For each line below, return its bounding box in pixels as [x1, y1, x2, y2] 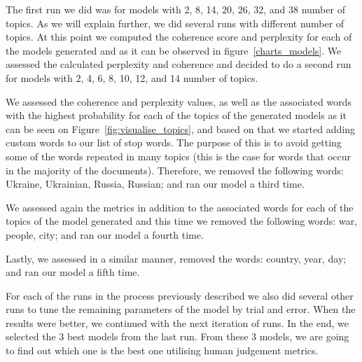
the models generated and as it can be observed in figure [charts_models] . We [6, 43, 342, 57]
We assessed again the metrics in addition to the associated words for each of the [6, 200, 354, 214]
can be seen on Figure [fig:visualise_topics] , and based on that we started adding [6, 121, 355, 136]
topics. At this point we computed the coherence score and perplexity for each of [6, 29, 352, 44]
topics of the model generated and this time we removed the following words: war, [6, 214, 358, 228]
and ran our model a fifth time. [6, 265, 140, 279]
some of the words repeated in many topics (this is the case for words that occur [6, 148, 351, 163]
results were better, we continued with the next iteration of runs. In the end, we [6, 315, 349, 330]
